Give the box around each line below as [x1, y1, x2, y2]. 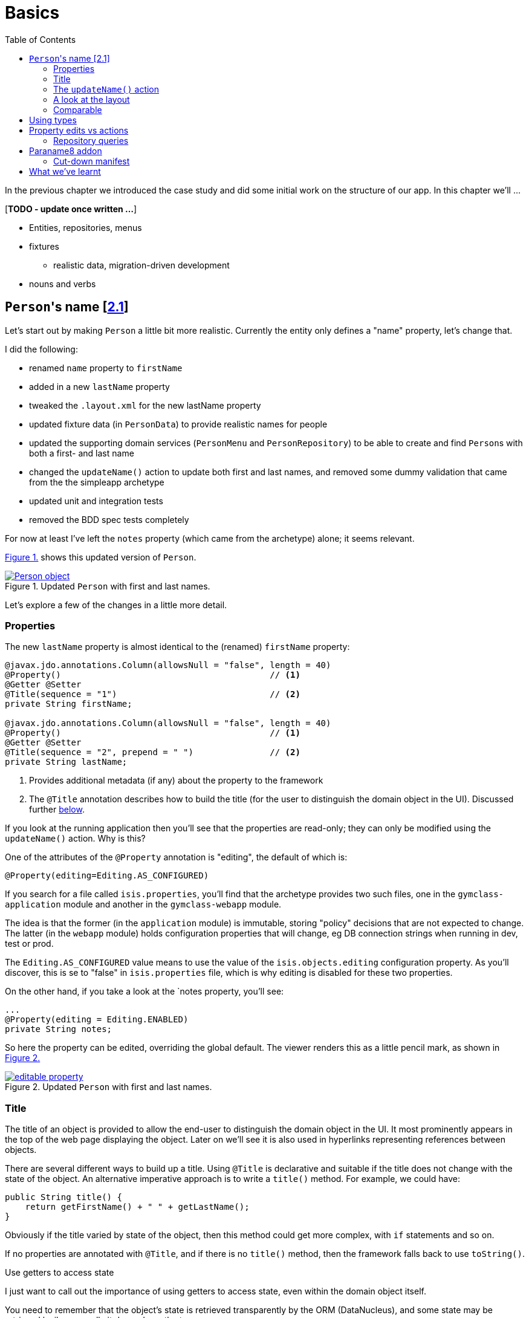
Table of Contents [5, 34, 76, 45]
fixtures [29, 241, 59, 252]
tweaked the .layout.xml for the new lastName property [29, 400, 261, 411]
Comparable [53, 104, 102, 115]
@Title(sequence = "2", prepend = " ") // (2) [5, 747, 300, 758]
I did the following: [5, 343, 78, 354]
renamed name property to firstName [29, 362, 183, 373]
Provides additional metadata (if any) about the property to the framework [29, 775, 323, 786]
